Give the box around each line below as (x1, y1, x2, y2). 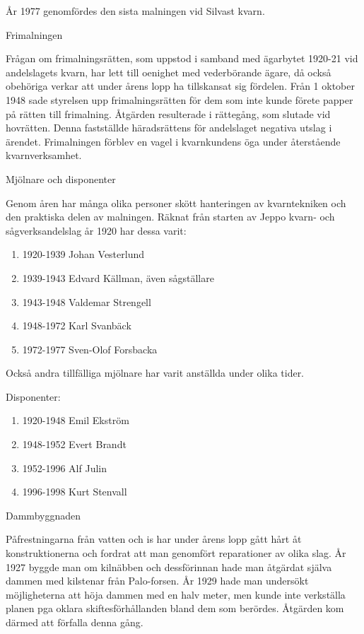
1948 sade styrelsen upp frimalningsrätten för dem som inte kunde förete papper (6, 92, 353, 107)
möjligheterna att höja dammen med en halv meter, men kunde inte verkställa (6, 587, 346, 601)
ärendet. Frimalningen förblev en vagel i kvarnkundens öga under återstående (6, 134, 341, 148)
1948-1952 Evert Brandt (22, 437, 127, 452)
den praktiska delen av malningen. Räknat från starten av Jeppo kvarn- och (6, 209, 335, 224)
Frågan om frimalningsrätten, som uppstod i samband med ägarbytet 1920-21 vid (6, 51, 358, 66)
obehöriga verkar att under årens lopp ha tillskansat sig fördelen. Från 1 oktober (6, 78, 355, 93)
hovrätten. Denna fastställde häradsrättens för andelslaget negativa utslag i (6, 120, 332, 135)
